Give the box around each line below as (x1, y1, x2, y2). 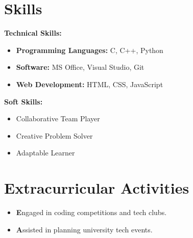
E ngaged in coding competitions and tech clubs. (16, 207, 167, 217)
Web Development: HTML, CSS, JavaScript (16, 78, 163, 89)
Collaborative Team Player (16, 113, 100, 124)
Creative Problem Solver (16, 130, 93, 141)
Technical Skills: (4, 28, 62, 38)
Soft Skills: (4, 96, 43, 107)
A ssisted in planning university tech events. (16, 224, 153, 234)
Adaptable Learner (16, 147, 75, 158)
